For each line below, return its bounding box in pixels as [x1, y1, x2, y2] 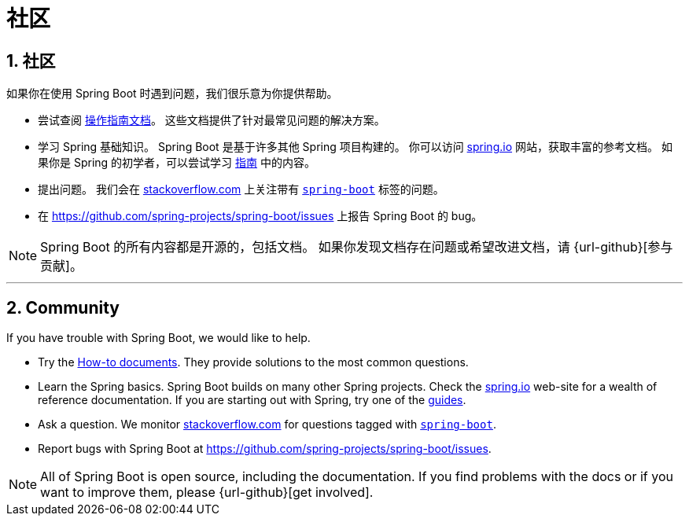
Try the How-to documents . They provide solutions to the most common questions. [38, 355, 469, 369]
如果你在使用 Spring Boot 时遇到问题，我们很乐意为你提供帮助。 [6, 86, 338, 101]
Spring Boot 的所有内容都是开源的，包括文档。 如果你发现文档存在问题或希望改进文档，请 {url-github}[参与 [40, 239, 673, 255]
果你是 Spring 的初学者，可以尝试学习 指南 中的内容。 [38, 156, 315, 170]
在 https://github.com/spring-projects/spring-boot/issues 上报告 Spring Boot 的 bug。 [38, 209, 483, 223]
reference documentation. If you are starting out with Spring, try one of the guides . [38, 393, 466, 407]
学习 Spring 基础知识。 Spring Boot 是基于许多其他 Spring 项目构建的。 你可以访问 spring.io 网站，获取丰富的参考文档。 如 [38, 140, 672, 154]
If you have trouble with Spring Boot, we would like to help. [6, 331, 311, 345]
